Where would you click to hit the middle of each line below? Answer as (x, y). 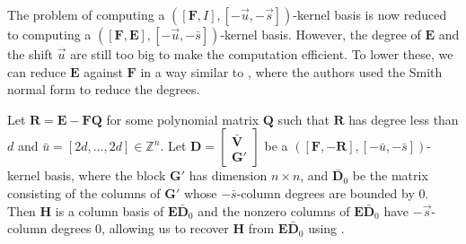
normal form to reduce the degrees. (104, 89)
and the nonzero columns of (274, 210)
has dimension (228, 175)
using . (326, 228)
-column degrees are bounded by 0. (333, 192)
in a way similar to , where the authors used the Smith (291, 71)
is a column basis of (110, 210)
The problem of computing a (86, 14)
